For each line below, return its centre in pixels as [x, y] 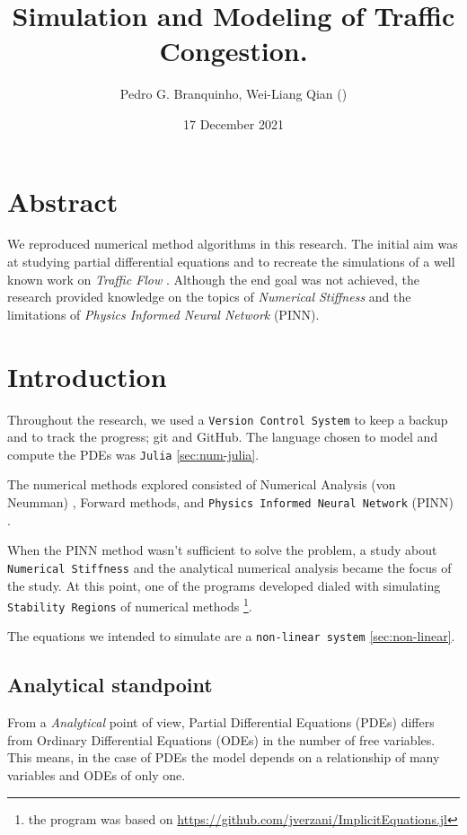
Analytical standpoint [110, 685]
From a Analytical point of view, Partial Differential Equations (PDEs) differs [221, 722]
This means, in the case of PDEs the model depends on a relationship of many [224, 757]
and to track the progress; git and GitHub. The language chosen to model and [223, 437]
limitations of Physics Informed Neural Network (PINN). [163, 314]
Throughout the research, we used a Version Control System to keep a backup [228, 419]
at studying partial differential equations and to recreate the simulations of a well [231, 262]
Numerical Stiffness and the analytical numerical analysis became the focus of [229, 567]
